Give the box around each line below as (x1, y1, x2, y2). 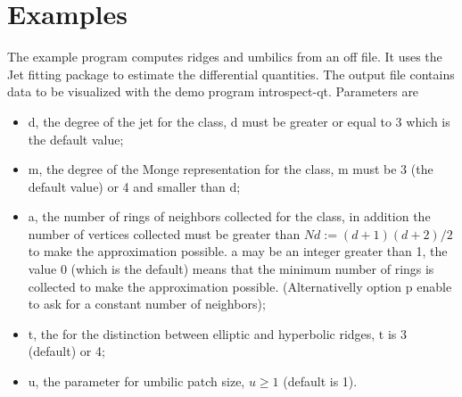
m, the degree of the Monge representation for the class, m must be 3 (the (28, 160, 433, 178)
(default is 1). (283, 372, 358, 391)
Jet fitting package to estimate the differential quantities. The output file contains (7, 64, 455, 83)
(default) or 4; (28, 342, 105, 360)
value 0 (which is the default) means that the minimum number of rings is (28, 260, 434, 278)
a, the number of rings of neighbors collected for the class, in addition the (28, 207, 431, 226)
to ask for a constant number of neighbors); (28, 294, 266, 313)
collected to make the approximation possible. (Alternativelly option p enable (28, 277, 452, 295)
